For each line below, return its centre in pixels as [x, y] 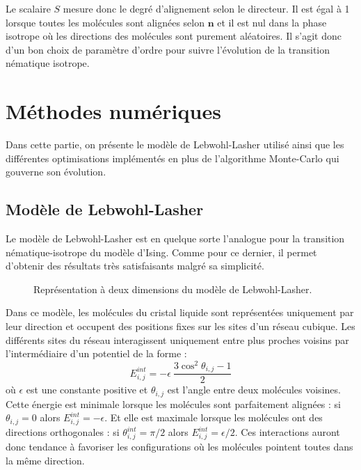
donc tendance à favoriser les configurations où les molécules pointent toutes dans [179, 446]
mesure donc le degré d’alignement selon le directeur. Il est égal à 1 [206, 8]
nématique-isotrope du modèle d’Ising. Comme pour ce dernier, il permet [161, 252]
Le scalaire [28, 8]
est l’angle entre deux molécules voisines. [254, 390]
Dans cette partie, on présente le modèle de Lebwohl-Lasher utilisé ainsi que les [175, 144]
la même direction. [45, 460]
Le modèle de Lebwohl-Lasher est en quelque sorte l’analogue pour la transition [175, 238]
